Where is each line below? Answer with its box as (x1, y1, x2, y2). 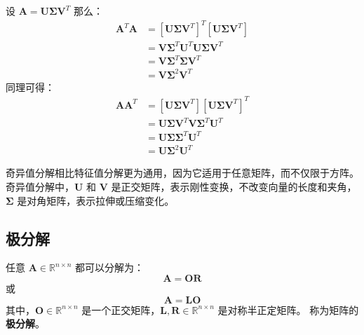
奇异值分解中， (6, 179, 74, 194)
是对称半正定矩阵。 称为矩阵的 (217, 302, 359, 317)
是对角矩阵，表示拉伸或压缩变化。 (17, 193, 175, 207)
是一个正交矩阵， (81, 302, 161, 317)
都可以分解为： (75, 260, 144, 275)
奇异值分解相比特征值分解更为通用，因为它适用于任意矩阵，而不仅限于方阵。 (6, 165, 359, 180)
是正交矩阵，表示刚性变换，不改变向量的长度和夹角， (111, 179, 357, 194)
